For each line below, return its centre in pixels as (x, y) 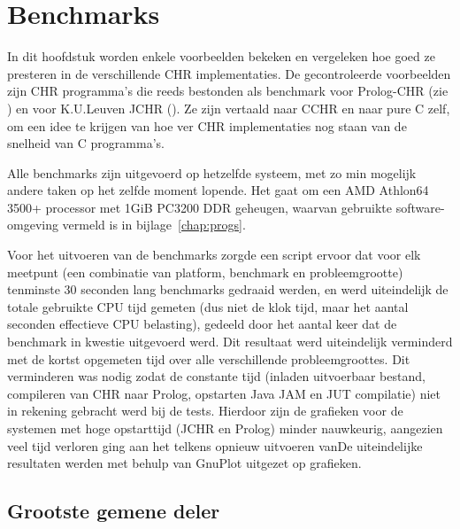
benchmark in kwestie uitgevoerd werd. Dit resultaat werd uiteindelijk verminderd (230, 342)
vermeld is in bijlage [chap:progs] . (154, 225)
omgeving (33, 225)
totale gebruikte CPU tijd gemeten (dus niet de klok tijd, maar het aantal (208, 306)
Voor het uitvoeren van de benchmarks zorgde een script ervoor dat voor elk (214, 255)
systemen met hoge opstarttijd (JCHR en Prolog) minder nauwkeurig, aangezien (225, 428)
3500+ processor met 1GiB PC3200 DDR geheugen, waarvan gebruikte (199, 207)
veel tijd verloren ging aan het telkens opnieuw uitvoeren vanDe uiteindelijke (215, 445)
